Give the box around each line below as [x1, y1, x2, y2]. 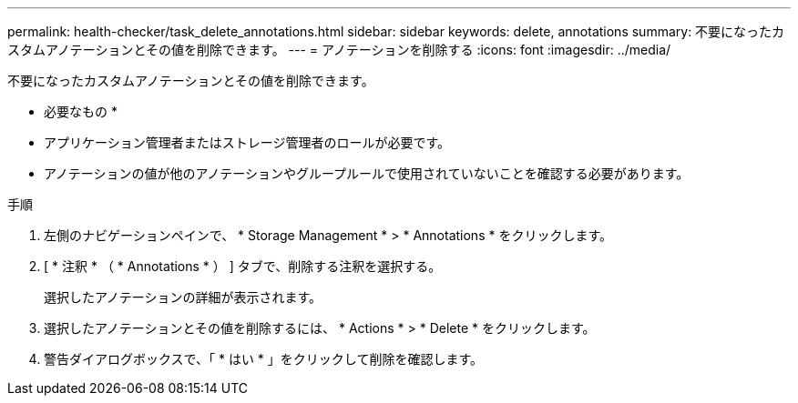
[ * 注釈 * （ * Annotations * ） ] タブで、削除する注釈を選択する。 [44, 258, 442, 274]
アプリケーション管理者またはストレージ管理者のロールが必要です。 [44, 135, 451, 150]
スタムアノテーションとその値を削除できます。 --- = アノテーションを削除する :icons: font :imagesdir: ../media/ [7, 42, 671, 57]
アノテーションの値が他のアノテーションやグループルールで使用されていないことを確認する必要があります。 [44, 166, 690, 181]
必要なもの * [44, 104, 118, 119]
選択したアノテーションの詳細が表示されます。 [44, 289, 322, 305]
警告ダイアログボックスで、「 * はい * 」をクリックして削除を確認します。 [44, 351, 483, 367]
